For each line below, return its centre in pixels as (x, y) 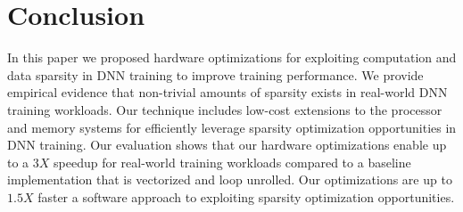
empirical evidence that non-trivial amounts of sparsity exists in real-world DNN (227, 92)
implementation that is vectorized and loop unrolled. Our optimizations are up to (230, 179)
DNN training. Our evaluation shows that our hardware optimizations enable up (227, 145)
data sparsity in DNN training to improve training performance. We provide (215, 74)
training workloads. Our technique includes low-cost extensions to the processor (225, 109)
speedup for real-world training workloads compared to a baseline (232, 162)
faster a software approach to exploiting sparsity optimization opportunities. (246, 196)
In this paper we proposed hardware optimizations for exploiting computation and (232, 57)
